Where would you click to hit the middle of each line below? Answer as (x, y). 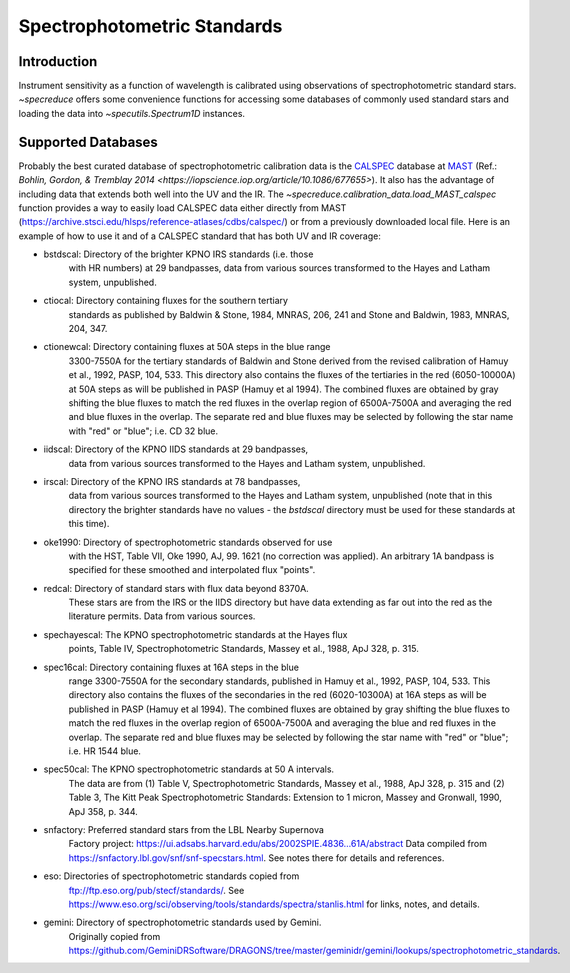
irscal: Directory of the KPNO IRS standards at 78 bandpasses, (172, 481)
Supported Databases (88, 141)
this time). (89, 524)
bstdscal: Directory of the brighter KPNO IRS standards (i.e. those (178, 254)
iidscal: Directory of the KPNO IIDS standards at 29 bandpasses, (176, 449)
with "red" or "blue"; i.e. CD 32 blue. (143, 431)
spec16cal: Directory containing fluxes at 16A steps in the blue (171, 667)
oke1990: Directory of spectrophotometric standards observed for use (188, 542)
